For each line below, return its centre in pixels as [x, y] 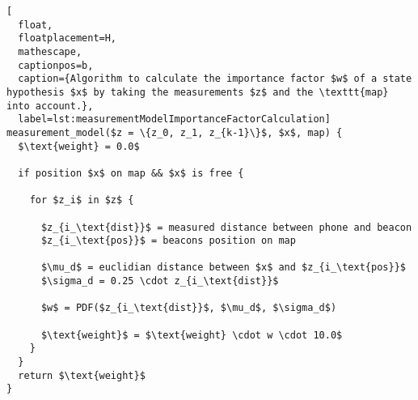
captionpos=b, [56, 65]
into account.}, [50, 106]
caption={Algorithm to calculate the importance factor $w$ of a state [215, 79]
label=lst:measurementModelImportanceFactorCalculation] [174, 119]
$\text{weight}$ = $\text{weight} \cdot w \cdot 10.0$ [192, 335]
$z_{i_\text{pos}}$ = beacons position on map [168, 241]
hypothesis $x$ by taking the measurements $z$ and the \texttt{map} [198, 92]
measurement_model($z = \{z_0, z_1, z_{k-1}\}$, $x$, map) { [175, 132]
